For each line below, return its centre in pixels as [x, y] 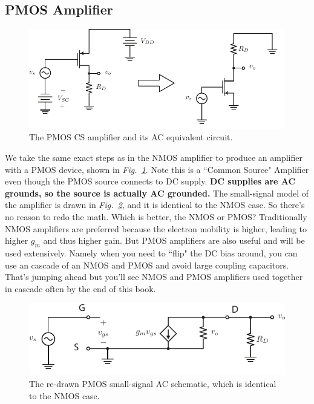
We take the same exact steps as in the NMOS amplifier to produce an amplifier [154, 158]
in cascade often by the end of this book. [80, 288]
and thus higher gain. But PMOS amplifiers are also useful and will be [174, 240]
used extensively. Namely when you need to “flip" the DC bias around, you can [151, 252]
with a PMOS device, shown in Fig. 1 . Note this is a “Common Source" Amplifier [157, 169]
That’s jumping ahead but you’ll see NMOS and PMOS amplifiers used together [154, 277]
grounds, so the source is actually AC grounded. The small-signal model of [157, 193]
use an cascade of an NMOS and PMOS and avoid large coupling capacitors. [147, 265]
